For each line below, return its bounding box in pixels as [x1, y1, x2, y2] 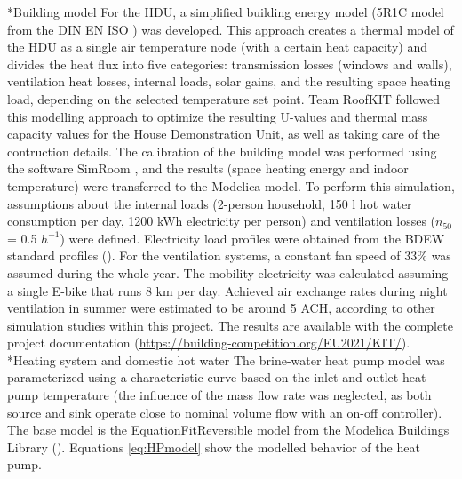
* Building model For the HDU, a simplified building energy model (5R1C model [7, 3, 444, 20]
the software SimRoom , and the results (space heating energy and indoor [7, 159, 409, 178]
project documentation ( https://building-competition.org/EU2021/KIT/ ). [7, 333, 410, 352]
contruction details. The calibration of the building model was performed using [7, 141, 437, 160]
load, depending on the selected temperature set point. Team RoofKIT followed [7, 89, 440, 108]
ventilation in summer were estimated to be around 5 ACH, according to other [7, 299, 435, 317]
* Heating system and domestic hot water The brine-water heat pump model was [7, 350, 445, 369]
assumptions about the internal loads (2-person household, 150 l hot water [7, 194, 412, 212]
